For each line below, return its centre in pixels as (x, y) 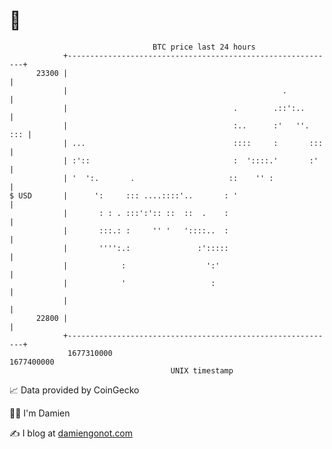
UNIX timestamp (202, 370)
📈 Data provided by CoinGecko (74, 390)
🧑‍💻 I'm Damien (40, 413)
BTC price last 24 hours (204, 47)
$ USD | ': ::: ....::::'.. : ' (124, 195)
